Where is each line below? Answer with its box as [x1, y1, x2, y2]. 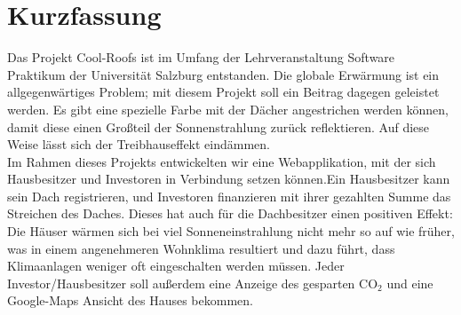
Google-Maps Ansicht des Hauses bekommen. [7, 291, 253, 310]
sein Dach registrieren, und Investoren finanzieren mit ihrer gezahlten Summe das [7, 186, 451, 205]
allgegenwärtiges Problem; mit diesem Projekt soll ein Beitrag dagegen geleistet [7, 83, 440, 101]
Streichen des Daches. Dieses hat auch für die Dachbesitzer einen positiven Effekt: [7, 204, 453, 223]
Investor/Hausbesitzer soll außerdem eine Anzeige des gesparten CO [7, 273, 378, 292]
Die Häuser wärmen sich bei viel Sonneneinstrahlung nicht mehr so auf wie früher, [7, 222, 455, 240]
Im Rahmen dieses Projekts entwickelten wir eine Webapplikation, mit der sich [7, 152, 436, 170]
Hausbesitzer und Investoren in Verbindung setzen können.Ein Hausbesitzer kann [7, 169, 450, 188]
